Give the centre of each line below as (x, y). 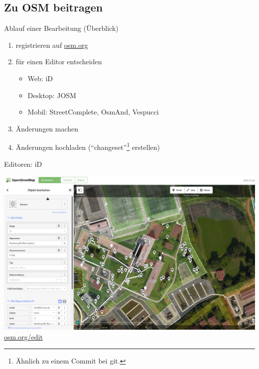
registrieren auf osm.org (52, 45)
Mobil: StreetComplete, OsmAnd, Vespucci (93, 112)
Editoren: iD (23, 164)
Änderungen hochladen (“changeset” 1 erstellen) (88, 146)
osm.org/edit (23, 336)
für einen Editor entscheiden (59, 61)
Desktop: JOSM (52, 95)
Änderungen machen (47, 128)
